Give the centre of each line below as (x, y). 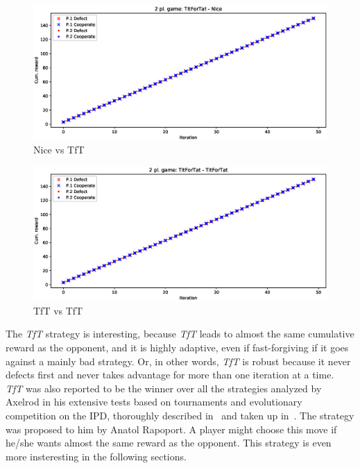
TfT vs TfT (58, 310)
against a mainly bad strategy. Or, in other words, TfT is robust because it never (178, 361)
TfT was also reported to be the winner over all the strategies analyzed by (164, 388)
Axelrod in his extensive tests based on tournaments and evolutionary (154, 402)
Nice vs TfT (59, 150)
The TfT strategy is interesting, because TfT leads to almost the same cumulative (180, 334)
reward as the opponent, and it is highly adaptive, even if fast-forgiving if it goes (177, 348)
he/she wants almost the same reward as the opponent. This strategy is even (169, 443)
